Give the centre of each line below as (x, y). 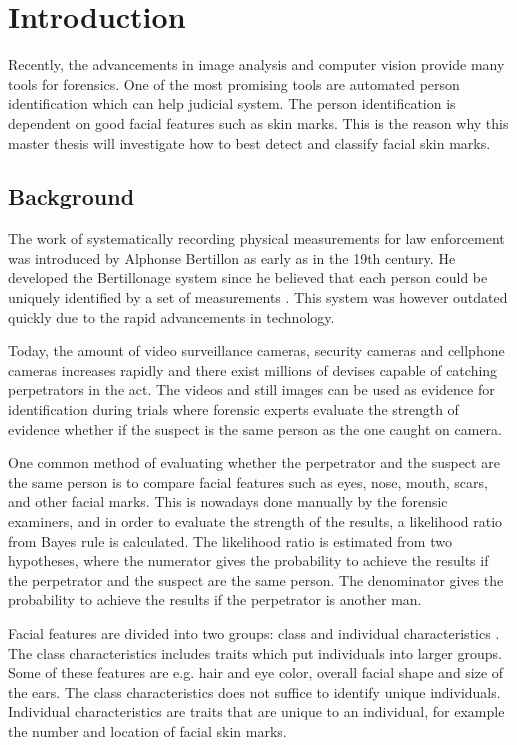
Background (71, 196)
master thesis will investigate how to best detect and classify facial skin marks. (249, 142)
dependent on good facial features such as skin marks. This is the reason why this (258, 122)
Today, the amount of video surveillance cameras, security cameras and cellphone (256, 350)
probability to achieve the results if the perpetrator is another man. (215, 599)
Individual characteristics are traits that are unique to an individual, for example (256, 711)
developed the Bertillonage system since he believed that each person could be (248, 277)
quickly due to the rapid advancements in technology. (171, 316)
